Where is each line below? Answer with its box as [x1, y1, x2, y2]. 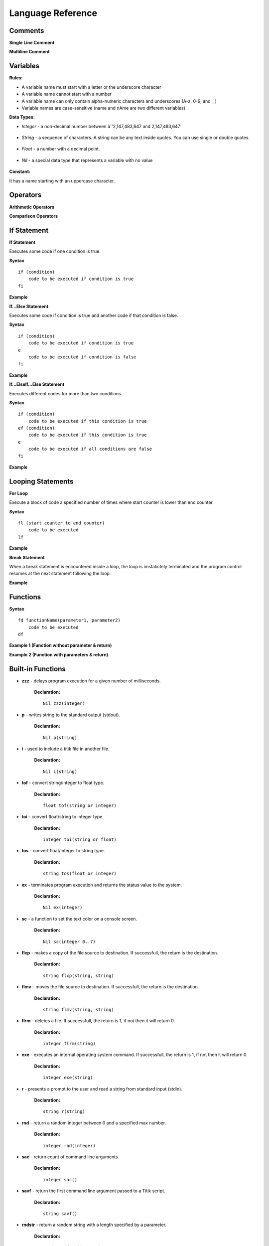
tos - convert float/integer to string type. [21, 848, 105, 854]
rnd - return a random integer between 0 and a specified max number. [21, 1119, 166, 1126]
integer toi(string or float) [43, 837, 117, 842]
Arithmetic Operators [9, 204, 55, 210]
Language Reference [9, 7, 97, 18]
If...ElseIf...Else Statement [9, 381, 65, 387]
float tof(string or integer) [43, 802, 117, 808]
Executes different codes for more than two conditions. [9, 390, 123, 396]
